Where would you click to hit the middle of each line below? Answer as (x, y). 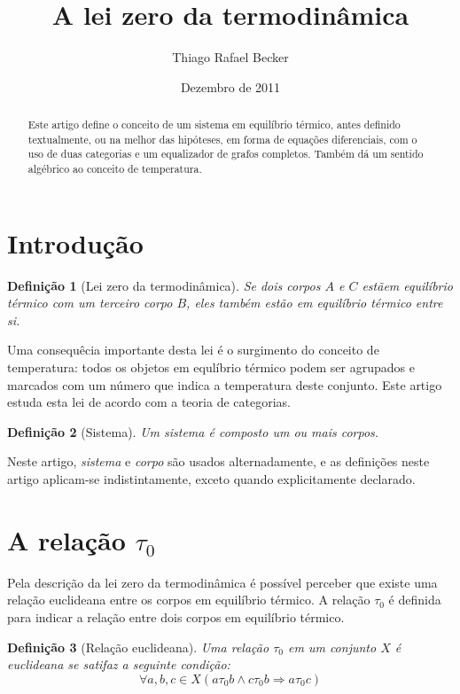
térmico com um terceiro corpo (90, 303)
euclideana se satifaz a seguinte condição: (119, 664)
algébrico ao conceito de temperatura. (115, 169)
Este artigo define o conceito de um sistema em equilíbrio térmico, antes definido (214, 125)
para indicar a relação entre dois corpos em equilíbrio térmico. (176, 616)
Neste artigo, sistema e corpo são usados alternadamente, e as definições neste (218, 461)
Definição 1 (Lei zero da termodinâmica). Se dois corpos (164, 285)
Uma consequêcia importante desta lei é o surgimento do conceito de (193, 350)
